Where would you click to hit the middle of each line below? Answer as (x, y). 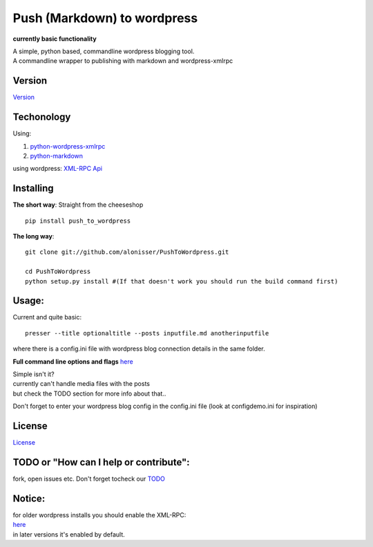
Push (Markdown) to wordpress (105, 18)
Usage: (29, 301)
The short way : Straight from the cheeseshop (78, 205)
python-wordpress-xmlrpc (68, 146)
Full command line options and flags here (73, 361)
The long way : (34, 236)
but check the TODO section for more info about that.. (89, 393)
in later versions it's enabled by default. (69, 534)
